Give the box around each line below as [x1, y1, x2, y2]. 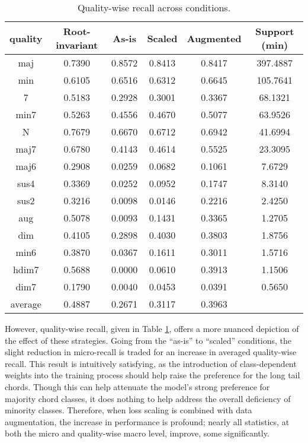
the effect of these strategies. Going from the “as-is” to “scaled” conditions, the [5, 334, 292, 346]
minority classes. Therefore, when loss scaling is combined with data [5, 404, 252, 416]
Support [255, 24, 294, 38]
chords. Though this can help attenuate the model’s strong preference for [5, 380, 270, 393]
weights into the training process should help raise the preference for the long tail [5, 369, 300, 381]
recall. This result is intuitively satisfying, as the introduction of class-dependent [5, 357, 297, 369]
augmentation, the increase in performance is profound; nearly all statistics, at [5, 415, 290, 428]
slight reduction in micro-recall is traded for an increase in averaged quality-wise [5, 346, 297, 358]
